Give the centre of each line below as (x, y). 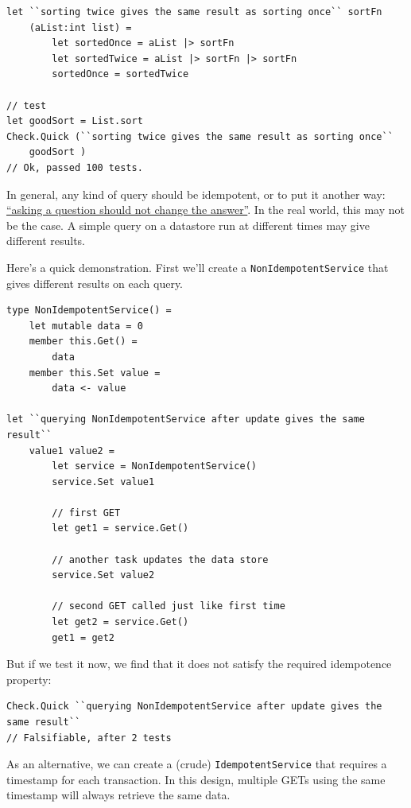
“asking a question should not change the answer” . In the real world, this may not (205, 210)
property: (29, 679)
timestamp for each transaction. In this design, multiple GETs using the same (196, 779)
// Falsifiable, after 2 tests (89, 738)
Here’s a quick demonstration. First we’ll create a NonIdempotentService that (198, 267)
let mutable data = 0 (86, 326)
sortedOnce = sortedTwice (120, 74)
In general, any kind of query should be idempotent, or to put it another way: (196, 194)
